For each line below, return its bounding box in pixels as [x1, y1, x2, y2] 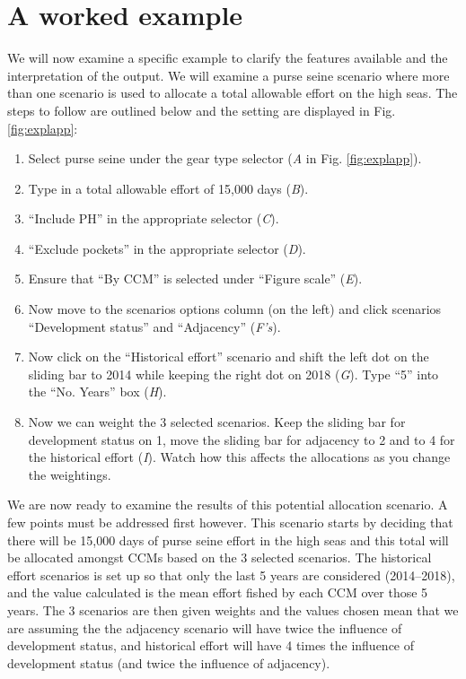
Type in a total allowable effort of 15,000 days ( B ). [28, 178, 309, 197]
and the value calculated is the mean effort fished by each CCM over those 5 [7, 583, 428, 602]
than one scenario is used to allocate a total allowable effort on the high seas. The [7, 83, 458, 102]
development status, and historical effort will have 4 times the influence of [7, 636, 415, 655]
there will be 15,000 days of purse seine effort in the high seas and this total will [7, 530, 449, 549]
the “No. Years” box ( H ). [28, 382, 167, 401]
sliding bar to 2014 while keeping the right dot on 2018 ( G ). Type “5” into [28, 364, 439, 383]
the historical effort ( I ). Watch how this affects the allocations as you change [28, 448, 451, 466]
